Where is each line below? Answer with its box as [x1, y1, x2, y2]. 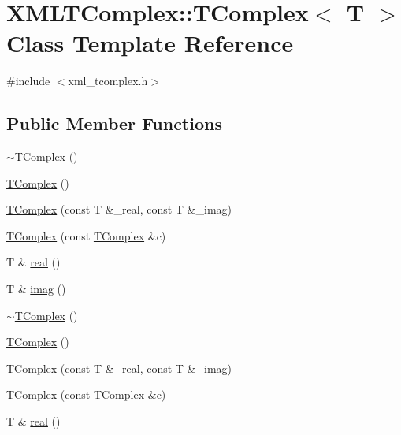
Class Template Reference [6, 27, 294, 59]
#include [6, 72, 50, 89]
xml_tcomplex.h [68, 72, 148, 89]
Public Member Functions [6, 111, 222, 136]
